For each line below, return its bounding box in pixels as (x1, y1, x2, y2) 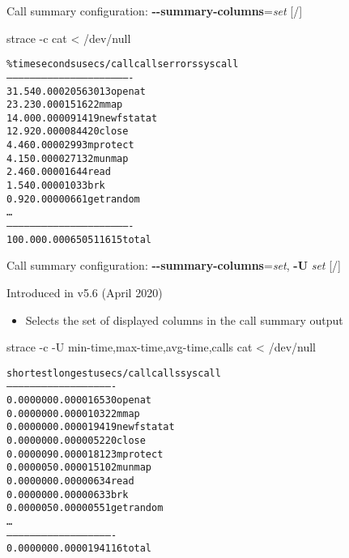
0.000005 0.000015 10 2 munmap (6, 462, 152, 474)
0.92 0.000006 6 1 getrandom (6, 193, 140, 205)
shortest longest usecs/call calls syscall (6, 367, 221, 379)
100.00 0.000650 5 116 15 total (6, 233, 152, 245)
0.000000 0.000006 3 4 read (6, 475, 134, 487)
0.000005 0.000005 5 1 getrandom (6, 502, 164, 514)
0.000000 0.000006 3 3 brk (6, 488, 129, 500)
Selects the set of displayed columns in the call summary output (25, 311, 343, 328)
